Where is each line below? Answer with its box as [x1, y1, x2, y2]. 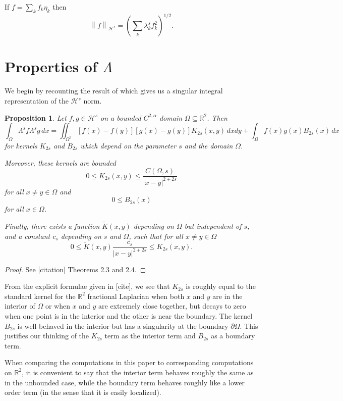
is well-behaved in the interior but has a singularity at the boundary [17, 320, 228, 331]
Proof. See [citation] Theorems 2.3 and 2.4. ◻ [5, 264, 146, 274]
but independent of [184, 221, 242, 231]
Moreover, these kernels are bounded [5, 157, 116, 168]
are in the [212, 290, 243, 301]
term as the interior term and [104, 330, 196, 341]
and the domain [184, 140, 233, 151]
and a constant [5, 230, 50, 241]
